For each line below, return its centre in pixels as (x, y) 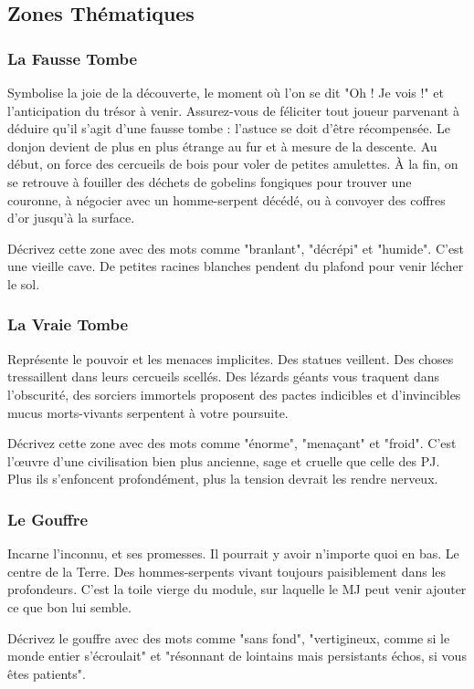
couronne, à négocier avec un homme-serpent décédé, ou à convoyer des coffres (226, 199)
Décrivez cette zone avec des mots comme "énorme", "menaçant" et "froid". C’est (232, 443)
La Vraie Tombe (68, 324)
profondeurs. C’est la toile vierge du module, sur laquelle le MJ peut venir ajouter (237, 589)
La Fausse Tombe (73, 58)
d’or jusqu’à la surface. (71, 218)
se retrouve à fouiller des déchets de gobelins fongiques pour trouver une (210, 181)
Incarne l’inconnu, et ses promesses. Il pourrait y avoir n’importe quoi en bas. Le (233, 553)
